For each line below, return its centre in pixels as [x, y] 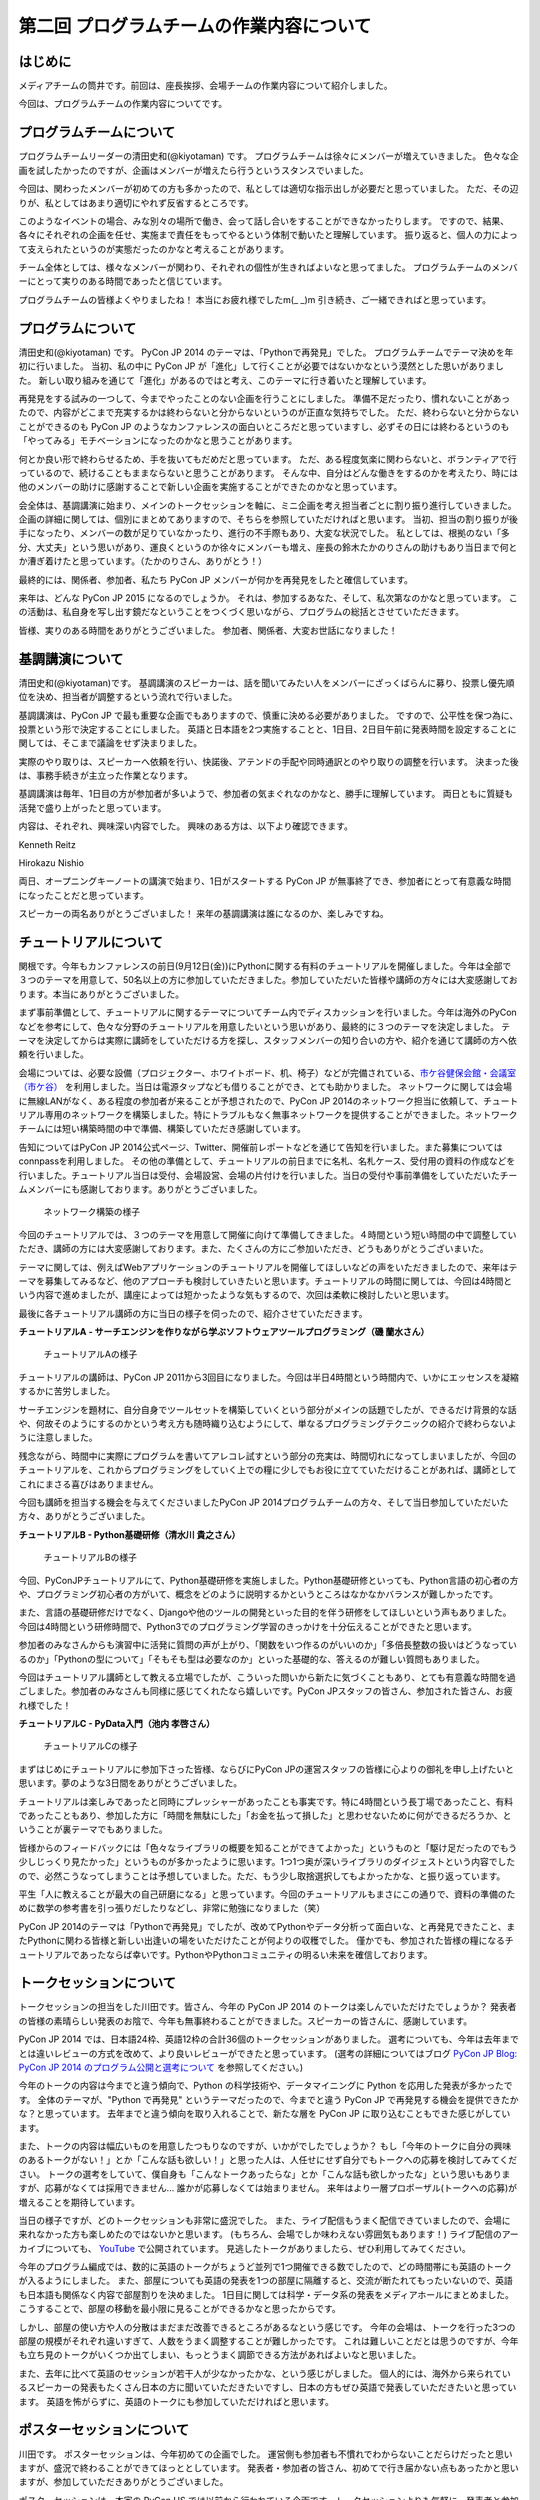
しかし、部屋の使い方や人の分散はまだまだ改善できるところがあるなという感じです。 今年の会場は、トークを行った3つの [267, 2327]
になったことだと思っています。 [83, 895]
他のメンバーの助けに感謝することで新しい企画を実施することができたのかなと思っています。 [210, 487]
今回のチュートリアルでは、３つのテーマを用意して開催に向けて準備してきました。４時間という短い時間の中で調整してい [267, 1234]
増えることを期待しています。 [79, 2202]
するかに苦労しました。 [66, 1391]
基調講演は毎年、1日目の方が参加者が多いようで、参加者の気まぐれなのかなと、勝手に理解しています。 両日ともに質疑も [266, 794]
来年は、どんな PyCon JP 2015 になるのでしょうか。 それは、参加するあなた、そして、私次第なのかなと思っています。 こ [268, 598]
